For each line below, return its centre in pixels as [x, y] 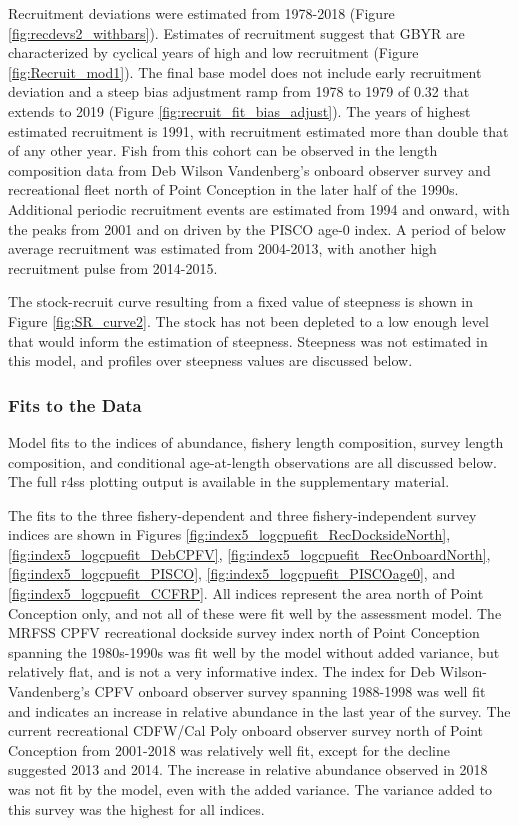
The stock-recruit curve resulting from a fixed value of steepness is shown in [241, 301]
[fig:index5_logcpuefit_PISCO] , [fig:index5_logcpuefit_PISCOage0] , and [231, 573]
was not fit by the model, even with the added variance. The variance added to [250, 789]
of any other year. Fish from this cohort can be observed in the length [223, 150]
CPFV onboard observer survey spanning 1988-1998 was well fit [290, 691]
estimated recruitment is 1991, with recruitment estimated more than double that [258, 130]
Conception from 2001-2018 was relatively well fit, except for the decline [229, 749]
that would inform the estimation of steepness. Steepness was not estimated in [248, 340]
